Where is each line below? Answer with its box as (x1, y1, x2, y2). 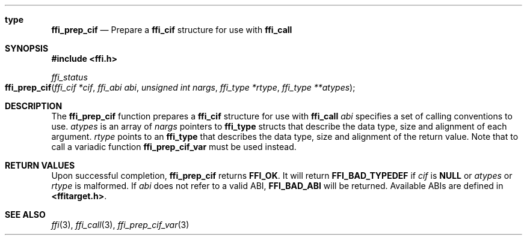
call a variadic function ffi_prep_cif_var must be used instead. (51, 142, 297, 152)
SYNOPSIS (5, 43, 49, 53)
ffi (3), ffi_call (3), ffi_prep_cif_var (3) (51, 220, 190, 230)
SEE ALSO (5, 209, 46, 220)
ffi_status (51, 72, 88, 82)
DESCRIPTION (5, 101, 63, 111)
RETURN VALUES (5, 160, 75, 170)
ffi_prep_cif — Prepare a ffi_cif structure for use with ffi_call (51, 25, 292, 35)
